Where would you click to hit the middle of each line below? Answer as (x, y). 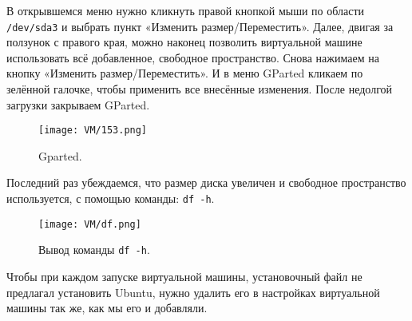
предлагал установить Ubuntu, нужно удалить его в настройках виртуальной (193, 292)
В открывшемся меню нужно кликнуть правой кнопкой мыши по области (186, 10)
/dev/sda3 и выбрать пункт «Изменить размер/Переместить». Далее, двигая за (200, 26)
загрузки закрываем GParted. (78, 104)
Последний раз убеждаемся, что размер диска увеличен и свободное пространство (206, 182)
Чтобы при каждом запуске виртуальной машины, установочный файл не (184, 277)
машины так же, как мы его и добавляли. (107, 308)
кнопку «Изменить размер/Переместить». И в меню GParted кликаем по (185, 73)
